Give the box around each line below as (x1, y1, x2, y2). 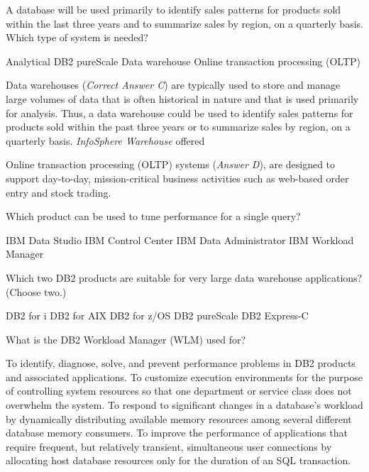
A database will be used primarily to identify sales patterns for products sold (6, 2, 341, 16)
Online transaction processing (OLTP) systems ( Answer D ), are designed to (6, 157, 336, 172)
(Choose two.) (6, 284, 67, 299)
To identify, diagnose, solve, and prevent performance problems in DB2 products (6, 356, 356, 371)
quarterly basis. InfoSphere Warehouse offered (6, 133, 205, 148)
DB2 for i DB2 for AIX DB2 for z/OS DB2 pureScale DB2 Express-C (6, 308, 309, 323)
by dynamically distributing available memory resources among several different (6, 411, 352, 426)
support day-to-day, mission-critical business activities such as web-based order (6, 170, 349, 185)
